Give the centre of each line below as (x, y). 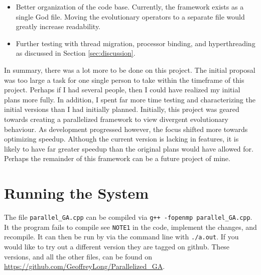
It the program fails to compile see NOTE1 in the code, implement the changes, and (130, 227)
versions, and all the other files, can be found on (78, 256)
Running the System (77, 193)
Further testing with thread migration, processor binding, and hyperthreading (136, 43)
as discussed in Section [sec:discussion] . (76, 53)
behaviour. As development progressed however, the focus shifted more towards (126, 129)
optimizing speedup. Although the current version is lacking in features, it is (121, 139)
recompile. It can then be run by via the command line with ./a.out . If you (121, 237)
